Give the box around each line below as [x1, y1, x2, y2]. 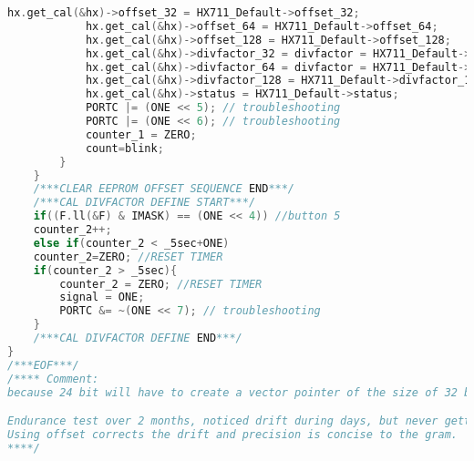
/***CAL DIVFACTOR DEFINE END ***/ [33, 332, 242, 344]
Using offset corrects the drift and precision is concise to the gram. [7, 427, 458, 441]
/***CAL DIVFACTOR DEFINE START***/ [33, 196, 256, 210]
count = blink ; [85, 141, 164, 155]
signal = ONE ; [59, 291, 145, 304]
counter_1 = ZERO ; [85, 128, 197, 141]
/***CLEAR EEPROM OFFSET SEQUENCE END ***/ [33, 182, 295, 196]
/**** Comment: [7, 372, 99, 385]
